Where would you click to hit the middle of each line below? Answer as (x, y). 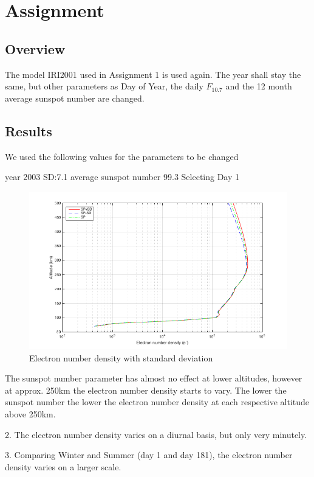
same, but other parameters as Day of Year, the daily (104, 86)
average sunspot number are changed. (75, 98)
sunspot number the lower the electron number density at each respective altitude (157, 402)
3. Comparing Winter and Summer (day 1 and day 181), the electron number (149, 455)
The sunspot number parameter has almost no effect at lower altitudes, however (154, 378)
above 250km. (30, 413)
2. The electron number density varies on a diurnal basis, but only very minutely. (156, 434)
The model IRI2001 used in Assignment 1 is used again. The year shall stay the (153, 74)
